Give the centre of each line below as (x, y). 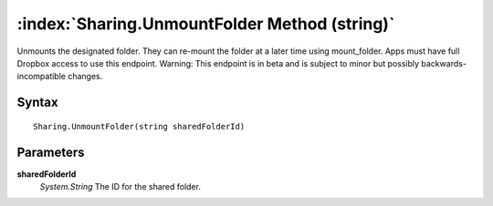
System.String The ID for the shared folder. (120, 187)
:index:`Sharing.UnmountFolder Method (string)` (206, 24)
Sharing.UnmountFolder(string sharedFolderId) (139, 126)
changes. (85, 77)
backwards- (444, 63)
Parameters (51, 152)
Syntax (37, 103)
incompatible (41, 77)
